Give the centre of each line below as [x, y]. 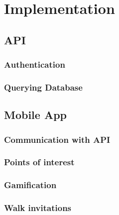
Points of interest [39, 162]
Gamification [30, 185]
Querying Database [43, 87]
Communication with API [57, 139]
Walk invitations [38, 208]
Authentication [35, 64]
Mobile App [36, 115]
